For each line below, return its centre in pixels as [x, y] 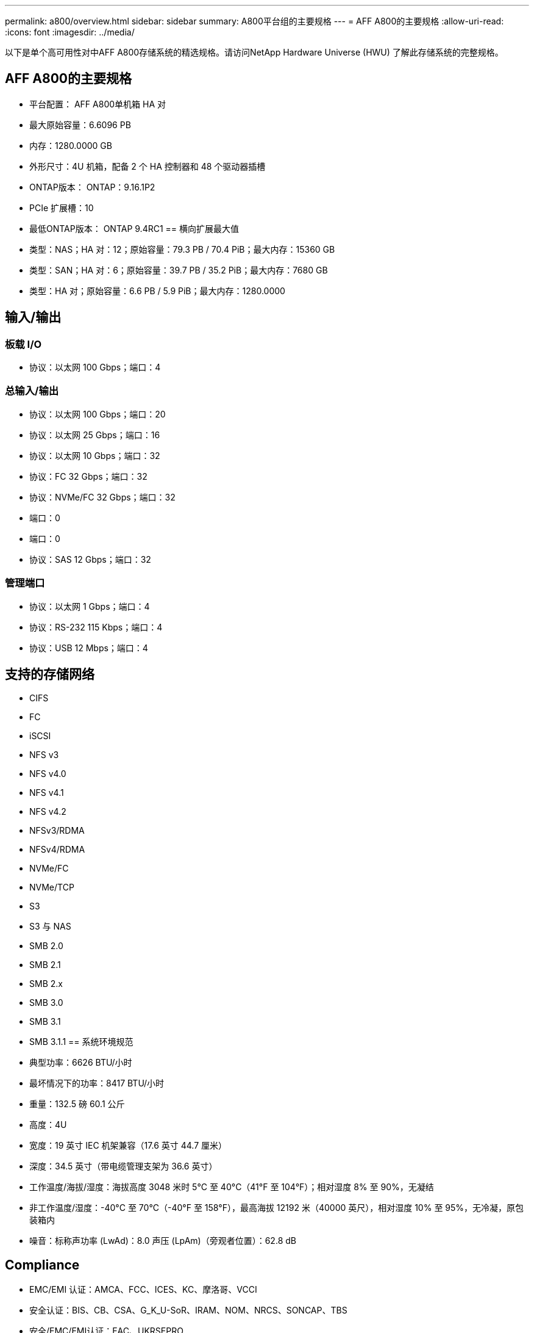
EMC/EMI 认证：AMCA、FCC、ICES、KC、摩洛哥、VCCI [143, 1290]
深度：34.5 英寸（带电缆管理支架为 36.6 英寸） [123, 1166]
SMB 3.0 [46, 1003]
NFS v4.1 [47, 793]
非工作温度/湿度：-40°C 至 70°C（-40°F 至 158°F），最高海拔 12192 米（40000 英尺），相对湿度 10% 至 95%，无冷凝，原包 [277, 1208]
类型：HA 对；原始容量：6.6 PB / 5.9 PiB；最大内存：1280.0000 [157, 291]
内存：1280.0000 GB [71, 145]
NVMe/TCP [52, 887]
